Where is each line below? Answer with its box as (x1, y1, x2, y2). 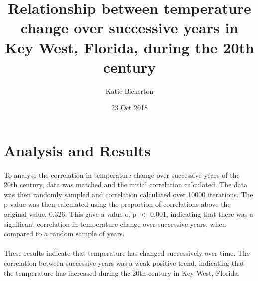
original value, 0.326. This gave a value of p (4, 209, 137, 219)
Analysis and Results (4, 140, 151, 160)
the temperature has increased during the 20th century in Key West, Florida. (4, 267, 240, 278)
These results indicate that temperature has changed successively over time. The (4, 248, 250, 258)
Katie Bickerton (105, 85, 154, 96)
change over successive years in (20, 17, 239, 38)
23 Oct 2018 (111, 102, 148, 113)
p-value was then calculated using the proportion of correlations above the (4, 199, 231, 209)
